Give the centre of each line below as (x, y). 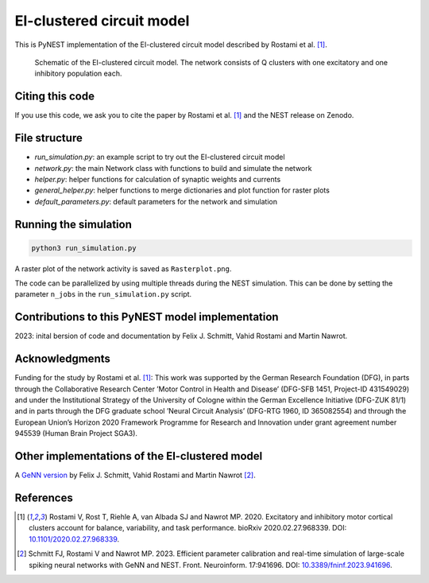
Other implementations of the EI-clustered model (139, 456)
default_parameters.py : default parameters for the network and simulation (156, 201)
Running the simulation (73, 224)
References (44, 497)
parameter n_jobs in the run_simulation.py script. (103, 294)
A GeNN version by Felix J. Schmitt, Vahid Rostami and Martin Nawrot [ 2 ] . (135, 475)
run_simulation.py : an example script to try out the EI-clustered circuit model (160, 157)
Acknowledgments (63, 359)
